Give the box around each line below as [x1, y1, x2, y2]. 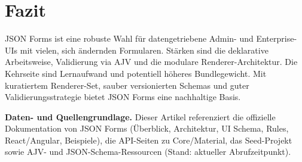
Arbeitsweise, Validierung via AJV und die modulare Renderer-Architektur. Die [5, 55, 298, 68]
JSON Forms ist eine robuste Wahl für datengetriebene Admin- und [5, 32, 254, 45]
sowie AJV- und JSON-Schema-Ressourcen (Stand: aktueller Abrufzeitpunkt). [5, 145, 291, 158]
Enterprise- [256, 32, 297, 45]
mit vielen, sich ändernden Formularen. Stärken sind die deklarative [20, 43, 269, 56]
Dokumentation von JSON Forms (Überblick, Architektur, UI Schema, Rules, [5, 122, 289, 135]
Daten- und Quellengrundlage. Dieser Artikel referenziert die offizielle [5, 110, 276, 123]
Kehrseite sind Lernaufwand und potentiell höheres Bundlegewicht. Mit [5, 67, 267, 79]
